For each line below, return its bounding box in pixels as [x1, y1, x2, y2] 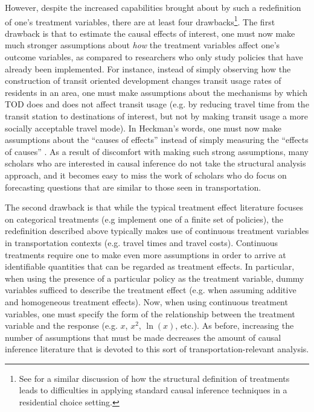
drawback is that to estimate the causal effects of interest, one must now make [5, 27, 295, 39]
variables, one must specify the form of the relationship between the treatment [5, 307, 295, 320]
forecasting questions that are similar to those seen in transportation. [5, 180, 261, 193]
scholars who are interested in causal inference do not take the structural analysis [5, 157, 306, 170]
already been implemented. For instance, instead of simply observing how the [5, 62, 291, 75]
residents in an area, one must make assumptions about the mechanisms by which [5, 86, 308, 98]
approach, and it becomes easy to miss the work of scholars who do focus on [5, 168, 287, 181]
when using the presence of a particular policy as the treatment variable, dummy [5, 271, 304, 284]
